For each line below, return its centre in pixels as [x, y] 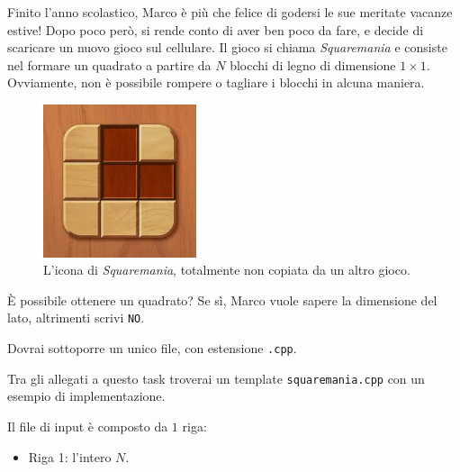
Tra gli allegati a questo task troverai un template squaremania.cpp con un [216, 378]
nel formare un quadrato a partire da [109, 64]
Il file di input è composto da [88, 426]
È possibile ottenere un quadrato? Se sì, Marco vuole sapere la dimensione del [222, 300]
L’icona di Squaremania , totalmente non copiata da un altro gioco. [227, 270]
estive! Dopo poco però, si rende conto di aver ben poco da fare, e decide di [216, 29]
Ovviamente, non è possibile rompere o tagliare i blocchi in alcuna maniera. [216, 82]
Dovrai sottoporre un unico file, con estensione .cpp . [152, 348]
